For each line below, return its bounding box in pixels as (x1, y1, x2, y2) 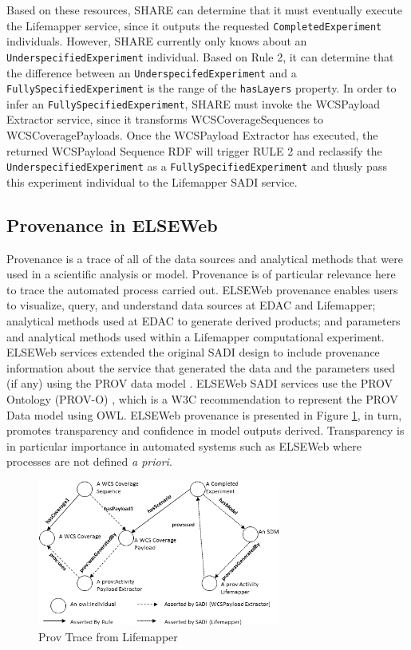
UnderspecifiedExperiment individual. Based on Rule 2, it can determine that (6, 48, 394, 65)
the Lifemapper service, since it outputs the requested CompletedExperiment (6, 17, 382, 33)
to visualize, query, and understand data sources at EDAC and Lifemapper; (6, 297, 376, 313)
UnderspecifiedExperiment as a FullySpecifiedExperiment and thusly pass (6, 158, 387, 175)
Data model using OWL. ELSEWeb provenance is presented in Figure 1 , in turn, (6, 406, 402, 423)
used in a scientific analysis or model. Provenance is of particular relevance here (6, 266, 396, 282)
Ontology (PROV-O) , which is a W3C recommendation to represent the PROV (6, 391, 398, 408)
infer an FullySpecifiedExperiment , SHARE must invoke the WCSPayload (6, 95, 381, 112)
